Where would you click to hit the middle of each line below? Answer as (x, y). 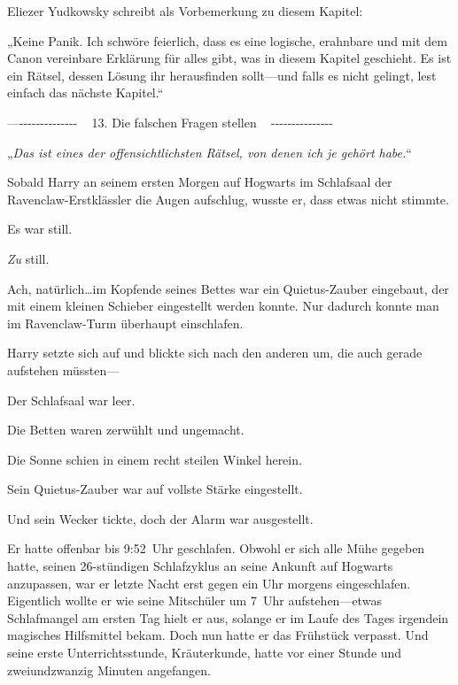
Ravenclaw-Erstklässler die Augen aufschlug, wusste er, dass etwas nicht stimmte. (228, 199)
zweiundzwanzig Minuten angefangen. (109, 670)
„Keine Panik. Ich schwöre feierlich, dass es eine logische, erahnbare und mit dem (227, 40)
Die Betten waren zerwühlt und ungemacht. (126, 430)
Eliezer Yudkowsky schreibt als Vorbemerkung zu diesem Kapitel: (185, 11)
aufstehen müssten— (63, 369)
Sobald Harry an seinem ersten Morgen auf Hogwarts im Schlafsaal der (200, 182)
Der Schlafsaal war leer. (71, 400)
